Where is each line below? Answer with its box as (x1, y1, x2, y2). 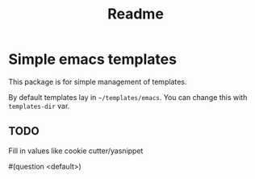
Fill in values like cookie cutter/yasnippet (8, 146, 144, 156)
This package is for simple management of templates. (8, 77, 187, 86)
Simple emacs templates (8, 50, 178, 69)
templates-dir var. (8, 101, 70, 110)
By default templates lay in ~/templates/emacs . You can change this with (8, 92, 248, 102)
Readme (107, 5, 164, 23)
